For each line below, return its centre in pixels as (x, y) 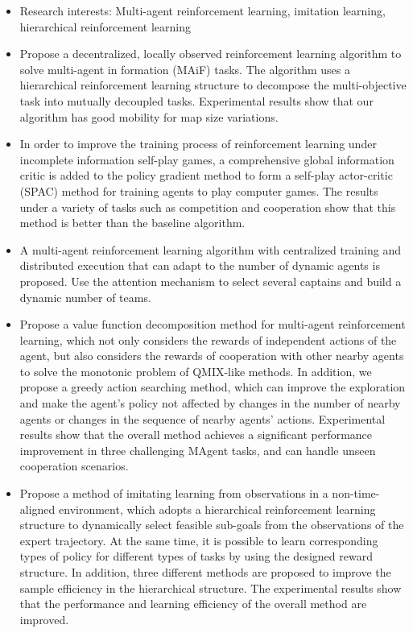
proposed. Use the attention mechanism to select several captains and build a (211, 281)
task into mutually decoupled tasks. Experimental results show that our (196, 100)
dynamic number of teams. (85, 297)
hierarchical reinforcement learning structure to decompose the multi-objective (213, 85)
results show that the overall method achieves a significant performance (196, 434)
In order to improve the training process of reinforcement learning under (198, 144)
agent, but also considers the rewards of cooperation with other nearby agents (212, 356)
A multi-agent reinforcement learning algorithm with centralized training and (210, 249)
